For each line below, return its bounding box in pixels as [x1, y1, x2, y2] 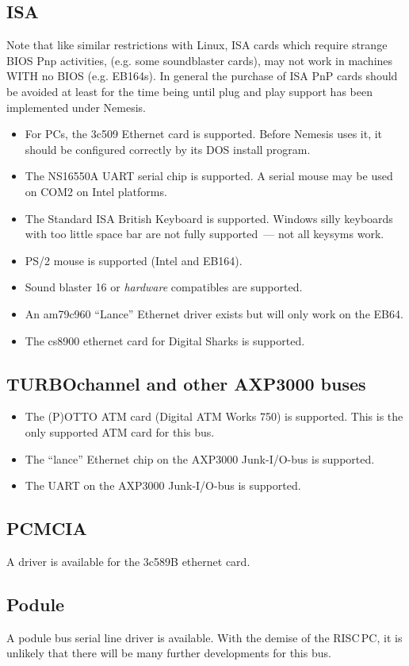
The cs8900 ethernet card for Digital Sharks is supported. [25, 332, 305, 348]
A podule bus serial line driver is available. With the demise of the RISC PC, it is [6, 629, 403, 645]
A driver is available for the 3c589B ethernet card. [6, 552, 250, 569]
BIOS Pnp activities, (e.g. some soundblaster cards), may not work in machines [6, 52, 393, 68]
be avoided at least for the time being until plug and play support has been [6, 83, 373, 99]
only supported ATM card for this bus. [25, 423, 215, 440]
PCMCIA [6, 516, 87, 541]
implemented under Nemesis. [6, 98, 146, 115]
